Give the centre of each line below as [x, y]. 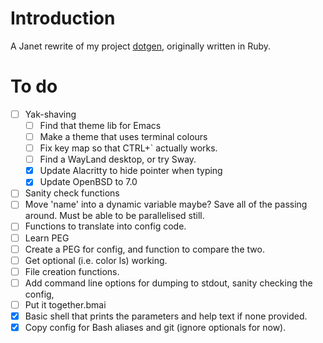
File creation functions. [72, 271]
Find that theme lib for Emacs [100, 125]
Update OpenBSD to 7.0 [88, 182]
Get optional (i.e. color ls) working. [96, 260]
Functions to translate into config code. [105, 226]
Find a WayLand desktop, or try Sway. [118, 159]
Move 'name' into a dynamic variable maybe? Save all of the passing [166, 204]
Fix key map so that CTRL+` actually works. [128, 148]
